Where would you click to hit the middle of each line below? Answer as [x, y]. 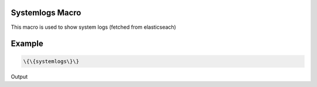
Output [19, 76]
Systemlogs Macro [46, 13]
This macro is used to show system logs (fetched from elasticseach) [93, 27]
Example [27, 44]
